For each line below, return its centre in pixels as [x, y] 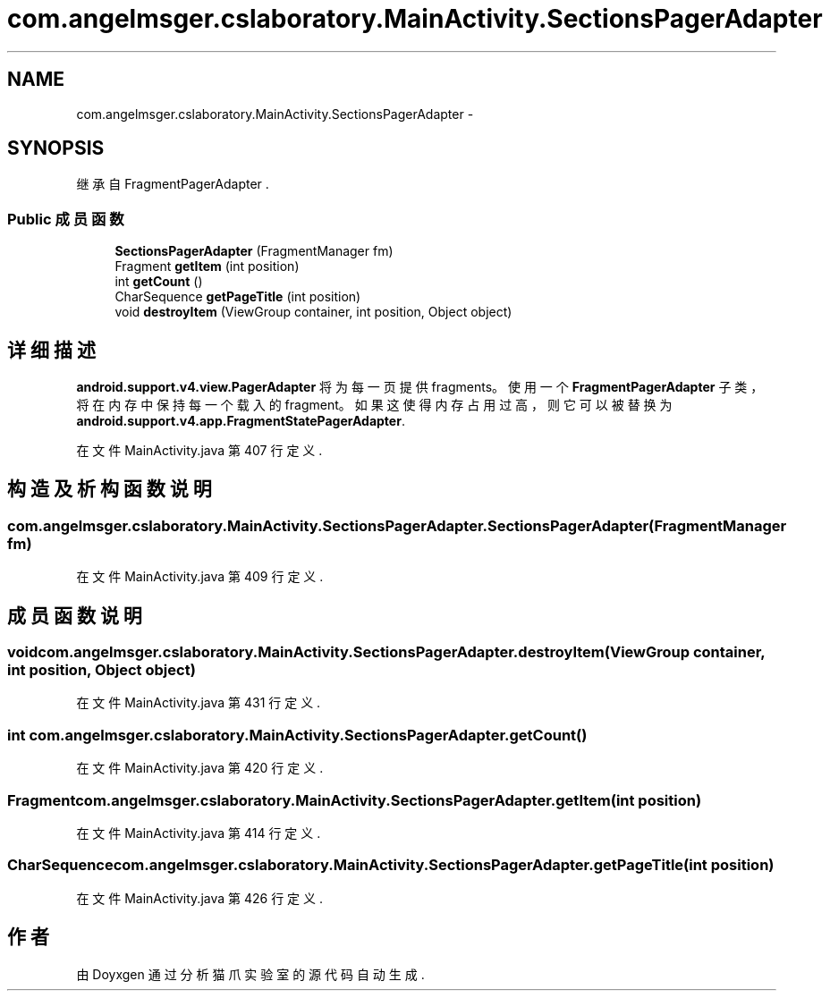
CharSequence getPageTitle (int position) [238, 297]
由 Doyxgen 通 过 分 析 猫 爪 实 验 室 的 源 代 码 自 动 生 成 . [250, 974]
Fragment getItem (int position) [207, 266]
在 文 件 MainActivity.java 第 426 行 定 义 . [200, 898]
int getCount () [159, 282]
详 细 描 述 [51, 350]
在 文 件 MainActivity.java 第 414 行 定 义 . [199, 833]
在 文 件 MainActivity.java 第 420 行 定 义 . [200, 768]
